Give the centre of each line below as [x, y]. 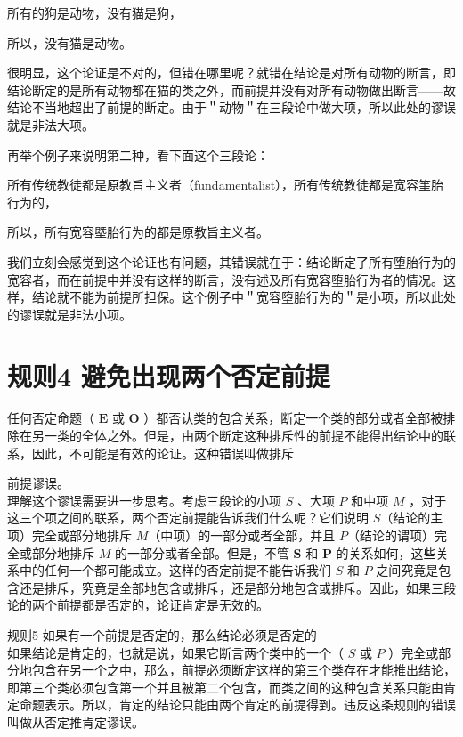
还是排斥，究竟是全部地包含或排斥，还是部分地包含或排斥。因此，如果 [225, 587]
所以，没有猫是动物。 [69, 42]
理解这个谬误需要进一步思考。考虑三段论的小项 [144, 500]
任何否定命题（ [51, 418]
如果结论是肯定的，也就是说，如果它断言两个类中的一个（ [175, 652]
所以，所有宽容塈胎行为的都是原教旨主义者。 [138, 232]
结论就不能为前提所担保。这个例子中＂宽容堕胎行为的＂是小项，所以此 [237, 297]
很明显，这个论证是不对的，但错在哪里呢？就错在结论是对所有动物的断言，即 [231, 73]
